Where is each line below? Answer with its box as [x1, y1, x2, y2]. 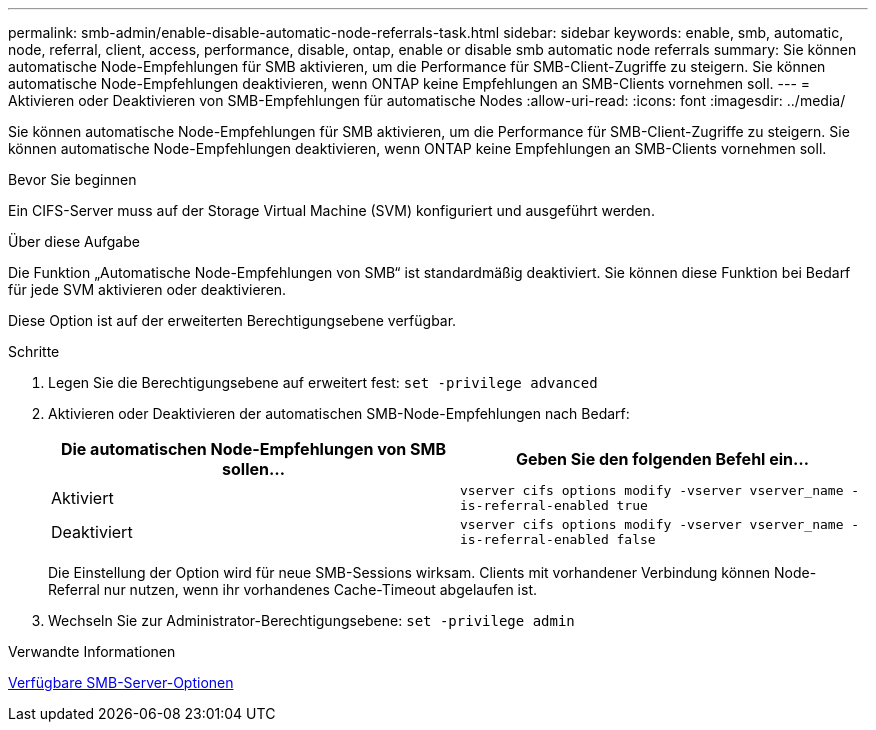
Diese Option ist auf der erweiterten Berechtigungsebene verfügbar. [8, 312, 457, 329]
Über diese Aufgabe [8, 233, 140, 250]
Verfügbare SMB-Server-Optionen [8, 674, 234, 691]
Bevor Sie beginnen [8, 171, 137, 188]
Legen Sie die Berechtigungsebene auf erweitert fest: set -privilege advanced [48, 374, 598, 391]
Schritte [8, 343, 60, 360]
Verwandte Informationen [8, 643, 176, 660]
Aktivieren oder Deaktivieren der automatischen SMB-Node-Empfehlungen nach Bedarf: [48, 405, 630, 422]
